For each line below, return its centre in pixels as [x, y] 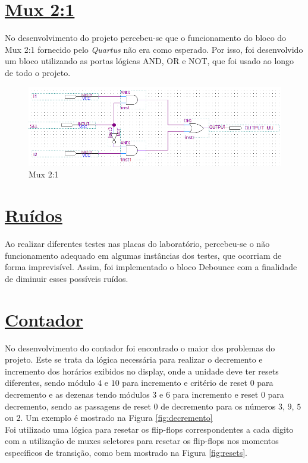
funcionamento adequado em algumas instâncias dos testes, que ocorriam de [143, 255]
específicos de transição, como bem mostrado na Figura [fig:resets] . [126, 452]
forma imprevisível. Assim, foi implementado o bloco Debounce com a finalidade [151, 267]
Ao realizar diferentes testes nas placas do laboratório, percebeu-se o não [137, 244]
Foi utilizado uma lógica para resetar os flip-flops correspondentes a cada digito [149, 429]
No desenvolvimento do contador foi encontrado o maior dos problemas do [140, 348]
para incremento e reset [216, 394]
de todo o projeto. [38, 72]
